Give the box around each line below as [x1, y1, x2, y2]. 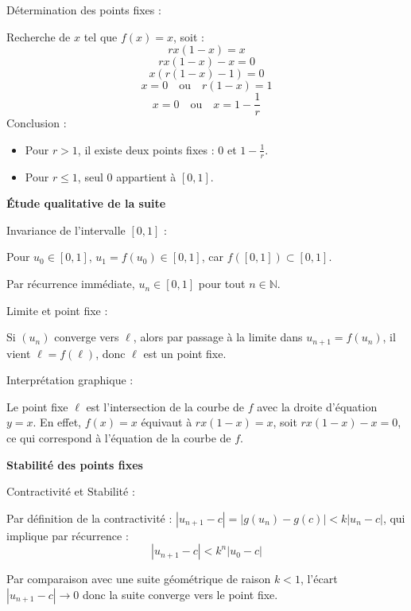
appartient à [116, 168, 176, 185]
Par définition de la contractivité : [6, 509, 173, 526]
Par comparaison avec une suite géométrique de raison [6, 570, 271, 587]
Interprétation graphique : [6, 372, 134, 388]
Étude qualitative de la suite [6, 195, 166, 212]
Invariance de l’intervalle [6, 221, 126, 238]
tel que [83, 28, 118, 45]
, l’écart [300, 570, 338, 587]
